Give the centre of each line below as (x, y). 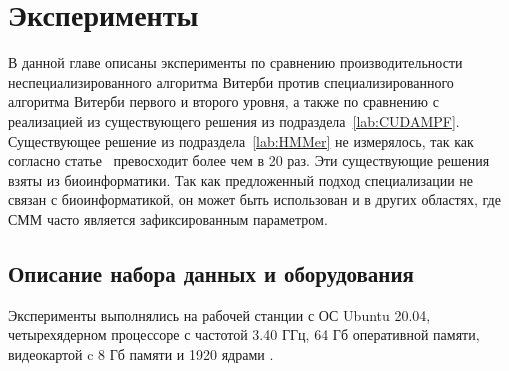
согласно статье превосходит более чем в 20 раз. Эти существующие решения (249, 160)
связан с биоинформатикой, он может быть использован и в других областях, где (254, 199)
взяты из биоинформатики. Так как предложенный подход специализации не (241, 179)
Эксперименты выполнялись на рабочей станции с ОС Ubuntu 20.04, (219, 314)
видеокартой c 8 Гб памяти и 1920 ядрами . (141, 353)
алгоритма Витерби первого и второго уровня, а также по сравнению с (223, 101)
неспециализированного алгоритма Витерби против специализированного (231, 81)
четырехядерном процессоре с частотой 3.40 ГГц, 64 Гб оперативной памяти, (244, 334)
